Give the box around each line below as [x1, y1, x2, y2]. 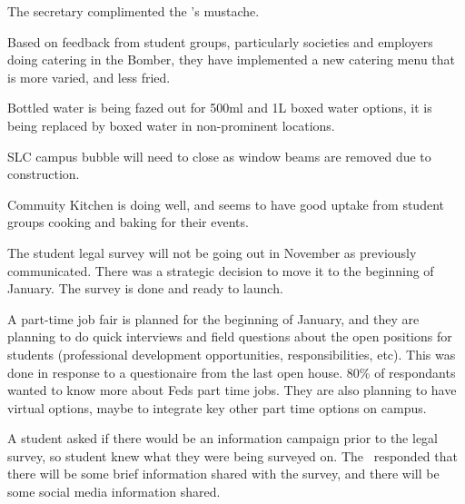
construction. [7, 164, 80, 183]
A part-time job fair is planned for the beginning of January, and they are [7, 309, 420, 328]
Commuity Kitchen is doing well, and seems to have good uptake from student [7, 194, 444, 213]
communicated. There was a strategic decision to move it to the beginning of [7, 261, 434, 280]
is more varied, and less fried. [7, 67, 171, 86]
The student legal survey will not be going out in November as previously [7, 242, 417, 262]
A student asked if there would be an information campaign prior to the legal [7, 429, 438, 448]
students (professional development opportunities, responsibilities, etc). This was [7, 344, 456, 363]
